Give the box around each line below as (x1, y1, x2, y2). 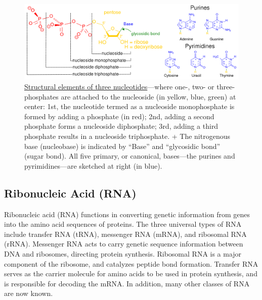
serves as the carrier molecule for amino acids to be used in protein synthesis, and (4, 268, 257, 279)
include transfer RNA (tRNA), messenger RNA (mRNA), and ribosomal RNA (4, 228, 247, 239)
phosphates (24, 91, 59, 102)
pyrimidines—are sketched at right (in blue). (24, 160, 162, 171)
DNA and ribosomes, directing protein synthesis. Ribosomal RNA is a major (4, 248, 242, 259)
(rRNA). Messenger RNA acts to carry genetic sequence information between (4, 238, 243, 249)
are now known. (4, 288, 53, 298)
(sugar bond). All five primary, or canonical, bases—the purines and (24, 151, 235, 161)
